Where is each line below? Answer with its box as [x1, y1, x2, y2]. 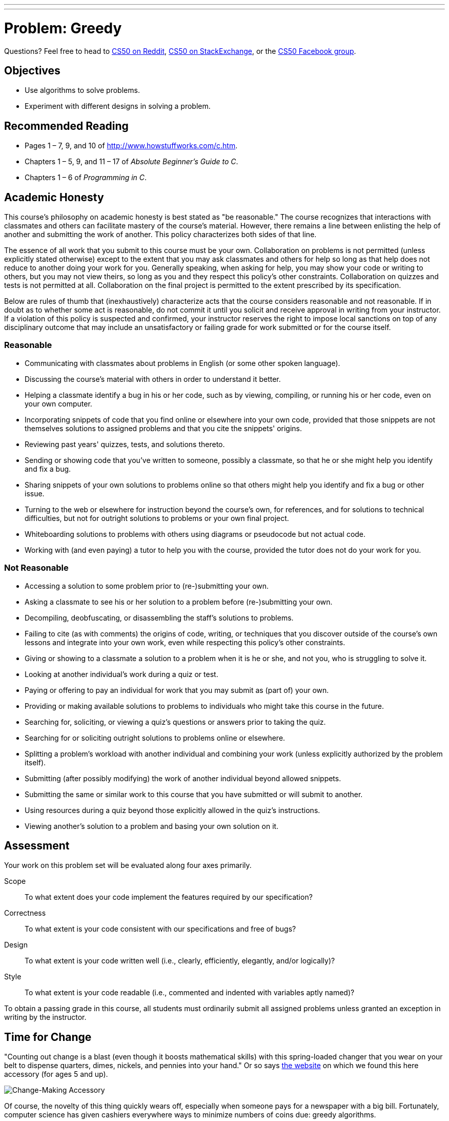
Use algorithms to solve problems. [25, 86, 140, 95]
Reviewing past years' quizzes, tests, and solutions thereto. [25, 439, 225, 449]
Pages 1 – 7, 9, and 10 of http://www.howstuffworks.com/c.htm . [25, 141, 238, 150]
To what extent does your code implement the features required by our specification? [25, 893, 313, 902]
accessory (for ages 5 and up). [4, 1070, 108, 1079]
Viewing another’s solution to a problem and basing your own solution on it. [25, 821, 279, 830]
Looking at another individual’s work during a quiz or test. [25, 669, 218, 679]
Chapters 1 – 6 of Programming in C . [25, 173, 147, 182]
